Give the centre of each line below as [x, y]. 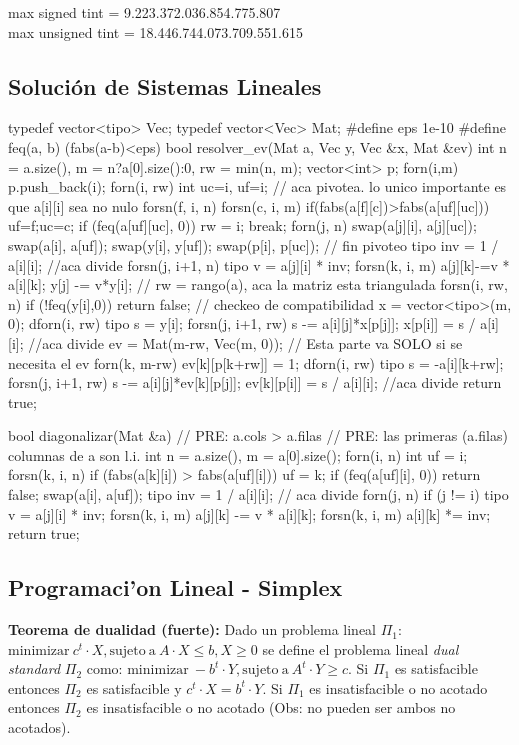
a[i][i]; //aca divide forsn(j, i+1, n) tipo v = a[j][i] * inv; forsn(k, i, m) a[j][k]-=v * [259, 264]
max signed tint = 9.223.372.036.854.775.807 [144, 12]
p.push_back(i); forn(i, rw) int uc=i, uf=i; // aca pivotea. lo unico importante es [257, 186]
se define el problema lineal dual [360, 648]
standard [34, 668]
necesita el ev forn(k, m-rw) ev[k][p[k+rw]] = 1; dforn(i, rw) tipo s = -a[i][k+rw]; [256, 362]
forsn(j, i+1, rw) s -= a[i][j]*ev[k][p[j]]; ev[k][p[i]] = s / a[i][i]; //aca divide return [255, 382]
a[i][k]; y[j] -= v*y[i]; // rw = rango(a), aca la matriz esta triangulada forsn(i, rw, [258, 284]
